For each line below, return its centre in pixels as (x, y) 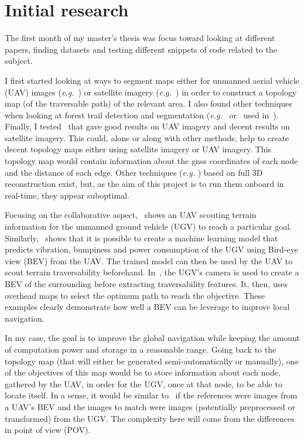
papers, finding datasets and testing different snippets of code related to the (141, 49)
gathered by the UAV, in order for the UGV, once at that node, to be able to (144, 383)
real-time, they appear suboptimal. (67, 195)
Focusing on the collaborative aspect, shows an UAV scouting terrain (131, 215)
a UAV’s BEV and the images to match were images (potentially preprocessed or (150, 406)
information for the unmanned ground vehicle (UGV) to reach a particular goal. (148, 226)
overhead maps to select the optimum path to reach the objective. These (135, 295)
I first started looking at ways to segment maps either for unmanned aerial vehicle (152, 80)
